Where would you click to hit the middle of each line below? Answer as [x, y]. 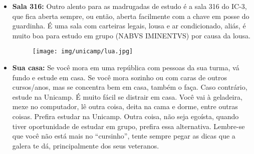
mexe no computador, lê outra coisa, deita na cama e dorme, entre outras [125, 106]
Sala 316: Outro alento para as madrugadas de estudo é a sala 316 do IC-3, [130, 6]
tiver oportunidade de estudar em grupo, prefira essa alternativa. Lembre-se [129, 126]
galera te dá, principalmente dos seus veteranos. [86, 145]
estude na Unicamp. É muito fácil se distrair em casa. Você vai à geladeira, [127, 96]
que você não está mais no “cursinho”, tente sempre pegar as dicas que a [124, 136]
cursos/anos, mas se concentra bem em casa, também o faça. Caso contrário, [130, 87]
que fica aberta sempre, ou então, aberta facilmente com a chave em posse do [131, 16]
